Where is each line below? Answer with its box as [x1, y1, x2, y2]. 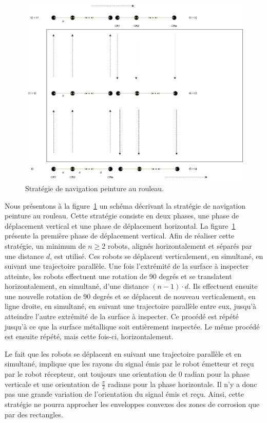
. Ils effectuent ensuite [188, 281, 258, 291]
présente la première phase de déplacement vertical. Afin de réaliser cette [5, 230, 235, 241]
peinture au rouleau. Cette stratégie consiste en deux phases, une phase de [5, 210, 239, 221]
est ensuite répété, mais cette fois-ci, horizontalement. [5, 331, 174, 342]
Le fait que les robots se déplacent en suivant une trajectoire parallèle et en [5, 348, 242, 359]
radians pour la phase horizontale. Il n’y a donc [107, 378, 257, 389]
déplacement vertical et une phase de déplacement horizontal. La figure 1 [5, 220, 236, 231]
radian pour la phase [184, 369, 250, 379]
